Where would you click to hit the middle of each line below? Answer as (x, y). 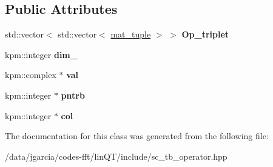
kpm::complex (31, 75)
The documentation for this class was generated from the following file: (137, 136)
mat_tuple (131, 34)
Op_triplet (205, 34)
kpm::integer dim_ (41, 54)
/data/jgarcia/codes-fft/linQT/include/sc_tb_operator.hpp (116, 156)
